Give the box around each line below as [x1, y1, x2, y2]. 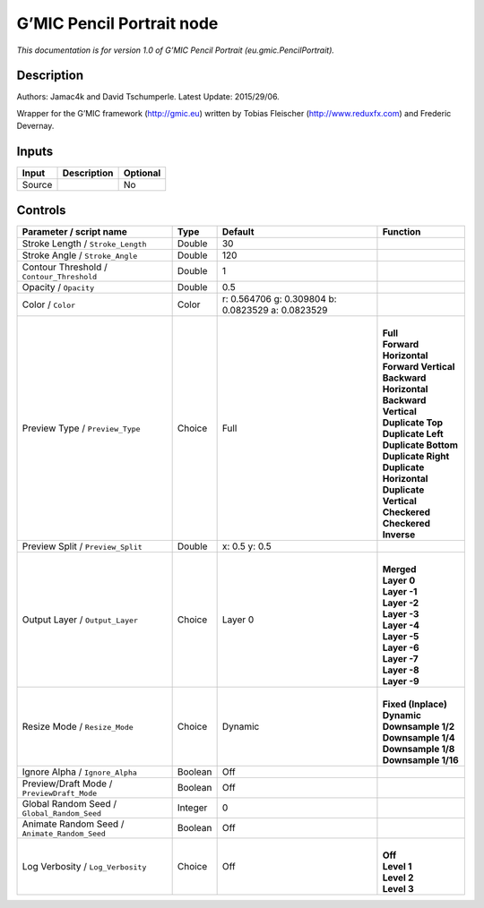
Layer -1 [382, 585, 418, 597]
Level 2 [382, 871, 414, 884]
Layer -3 [382, 607, 419, 620]
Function [382, 225, 421, 237]
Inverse [382, 528, 416, 541]
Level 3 [382, 882, 414, 895]
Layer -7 [382, 652, 419, 664]
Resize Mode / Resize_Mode [22, 720, 134, 732]
